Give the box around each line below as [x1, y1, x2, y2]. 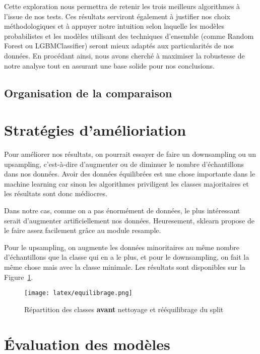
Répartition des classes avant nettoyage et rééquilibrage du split [24, 304, 224, 314]
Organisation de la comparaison [4, 85, 172, 100]
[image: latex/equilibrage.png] [24, 289, 133, 297]
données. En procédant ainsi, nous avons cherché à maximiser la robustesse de [4, 50, 245, 61]
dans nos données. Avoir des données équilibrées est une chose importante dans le [4, 168, 255, 179]
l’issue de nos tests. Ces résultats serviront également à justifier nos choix [4, 11, 230, 21]
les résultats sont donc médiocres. [4, 188, 107, 199]
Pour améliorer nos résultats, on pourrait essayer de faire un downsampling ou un [4, 149, 256, 159]
